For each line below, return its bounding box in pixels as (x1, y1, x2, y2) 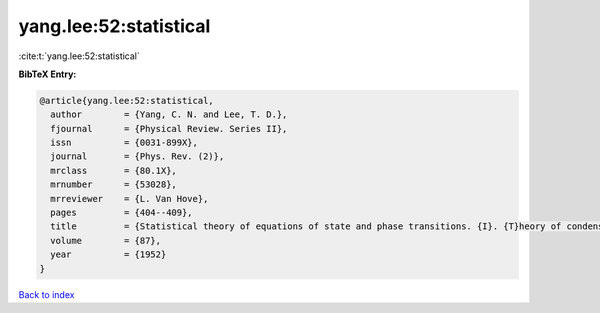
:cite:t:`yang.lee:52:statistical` (18, 50, 140, 62)
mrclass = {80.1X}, (50, 165, 177, 176)
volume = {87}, (50, 235, 162, 246)
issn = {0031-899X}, (50, 137, 199, 149)
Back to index (18, 288, 75, 300)
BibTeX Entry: (18, 68, 77, 80)
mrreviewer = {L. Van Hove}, (50, 193, 209, 204)
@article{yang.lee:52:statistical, (39, 95, 214, 106)
